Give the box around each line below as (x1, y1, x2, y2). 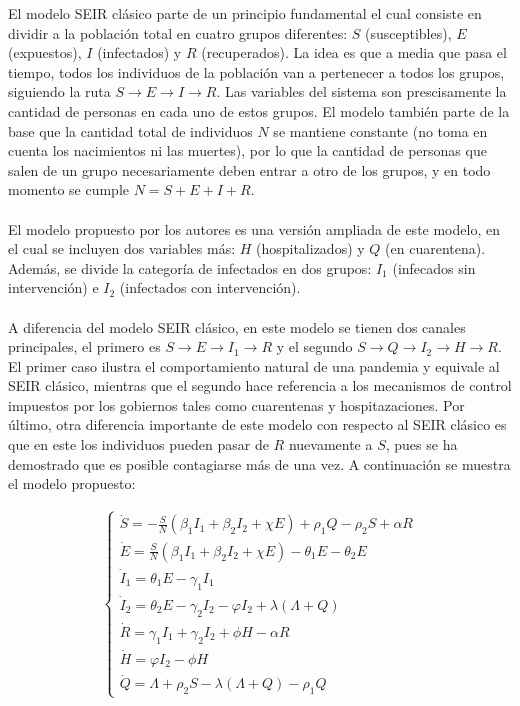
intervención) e (8, 277, 99, 298)
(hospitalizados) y (256, 238, 365, 259)
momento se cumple (8, 179, 129, 200)
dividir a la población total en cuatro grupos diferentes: (8, 22, 348, 43)
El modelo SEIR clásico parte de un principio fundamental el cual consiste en (8, 3, 482, 23)
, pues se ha (385, 434, 458, 455)
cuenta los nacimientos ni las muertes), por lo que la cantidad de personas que (8, 140, 487, 161)
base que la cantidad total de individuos (8, 120, 253, 141)
